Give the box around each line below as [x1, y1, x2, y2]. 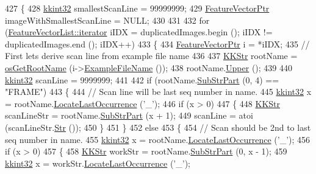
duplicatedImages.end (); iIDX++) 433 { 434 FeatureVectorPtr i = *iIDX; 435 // [5, 37, 310, 50]
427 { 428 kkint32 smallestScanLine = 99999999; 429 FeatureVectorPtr [5, 2, 270, 14]
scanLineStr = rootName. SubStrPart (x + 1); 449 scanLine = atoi [5, 109, 253, 122]
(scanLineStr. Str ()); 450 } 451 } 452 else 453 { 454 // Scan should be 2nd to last [5, 120, 311, 133]
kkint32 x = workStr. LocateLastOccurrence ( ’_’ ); [5, 156, 190, 169]
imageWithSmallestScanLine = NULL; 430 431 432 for [5, 13, 210, 26]
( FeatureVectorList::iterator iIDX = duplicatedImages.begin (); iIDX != [5, 26, 273, 38]
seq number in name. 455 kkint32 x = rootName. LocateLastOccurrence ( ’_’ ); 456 [5, 133, 311, 145]
